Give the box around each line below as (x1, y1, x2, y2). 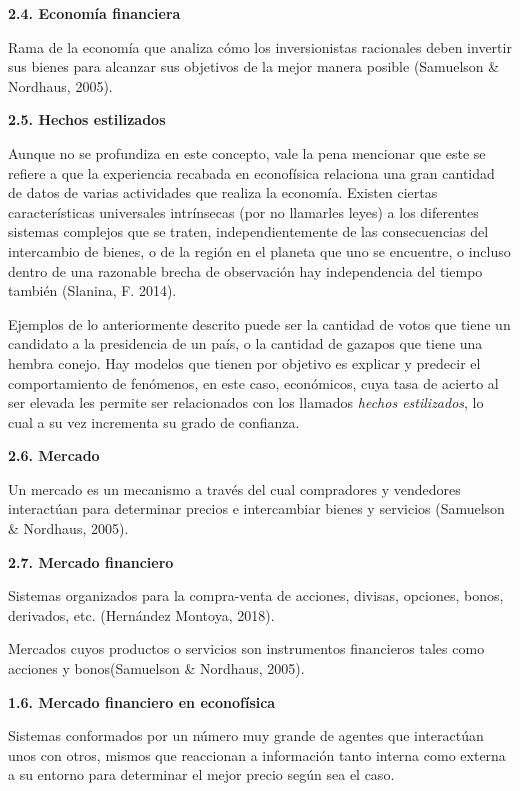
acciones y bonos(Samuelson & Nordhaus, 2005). (8, 658, 305, 679)
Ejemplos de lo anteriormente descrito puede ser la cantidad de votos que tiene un (8, 313, 511, 334)
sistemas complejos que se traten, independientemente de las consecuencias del (8, 221, 489, 242)
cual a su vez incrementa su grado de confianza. (8, 411, 300, 432)
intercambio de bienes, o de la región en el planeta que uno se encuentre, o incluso (8, 240, 511, 261)
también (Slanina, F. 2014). (8, 280, 177, 301)
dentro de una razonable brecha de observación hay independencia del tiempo (8, 260, 483, 281)
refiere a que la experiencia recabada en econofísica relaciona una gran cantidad (8, 162, 495, 183)
